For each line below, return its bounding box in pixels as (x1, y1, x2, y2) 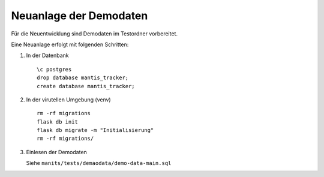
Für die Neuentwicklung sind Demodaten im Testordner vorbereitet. (11, 30, 178, 37)
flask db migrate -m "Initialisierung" (37, 127, 154, 134)
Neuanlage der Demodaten (11, 9, 148, 22)
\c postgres (37, 66, 72, 73)
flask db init (37, 118, 78, 125)
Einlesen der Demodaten (26, 148, 87, 155)
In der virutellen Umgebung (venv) (26, 96, 111, 103)
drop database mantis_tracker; (37, 74, 129, 81)
